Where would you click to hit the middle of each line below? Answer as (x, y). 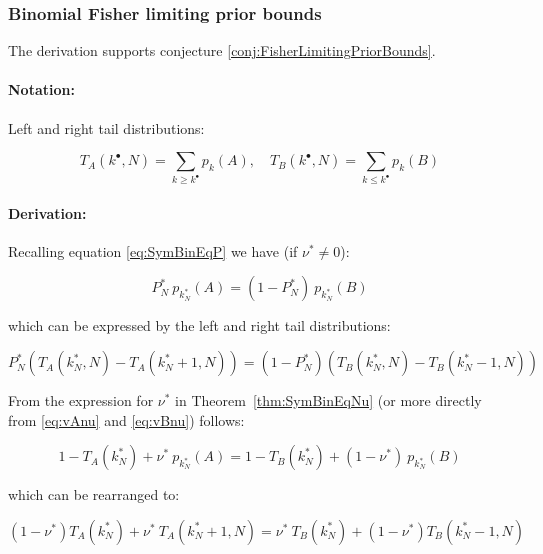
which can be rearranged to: (94, 494)
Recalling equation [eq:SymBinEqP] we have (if (153, 250)
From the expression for (81, 400)
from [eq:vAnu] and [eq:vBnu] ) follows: (126, 419)
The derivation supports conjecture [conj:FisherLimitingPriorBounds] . (222, 50)
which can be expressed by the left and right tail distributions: (199, 325)
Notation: (41, 89)
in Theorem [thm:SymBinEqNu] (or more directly (328, 400)
